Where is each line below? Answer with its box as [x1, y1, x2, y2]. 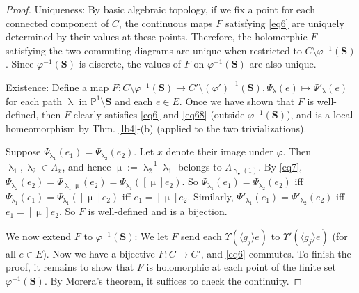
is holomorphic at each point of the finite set [146, 260, 336, 274]
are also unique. [249, 56, 317, 71]
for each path [6, 93, 62, 108]
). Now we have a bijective [42, 246, 155, 260]
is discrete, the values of [79, 56, 182, 71]
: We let [134, 228, 168, 243]
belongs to [177, 159, 222, 173]
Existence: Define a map [6, 79, 109, 94]
